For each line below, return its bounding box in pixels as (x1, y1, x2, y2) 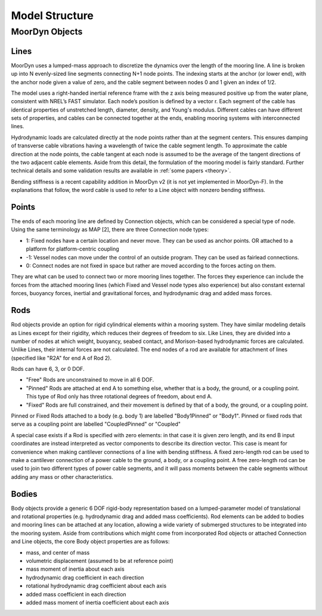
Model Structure (11, 9, 94, 22)
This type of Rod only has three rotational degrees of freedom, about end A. (26, 393, 213, 400)
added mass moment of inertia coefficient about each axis (26, 599, 169, 606)
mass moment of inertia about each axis (26, 565, 125, 572)
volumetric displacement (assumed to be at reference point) (26, 558, 174, 565)
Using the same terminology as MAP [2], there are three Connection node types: (11, 226, 209, 233)
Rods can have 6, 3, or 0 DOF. (11, 366, 85, 373)
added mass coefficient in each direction (26, 590, 126, 598)
